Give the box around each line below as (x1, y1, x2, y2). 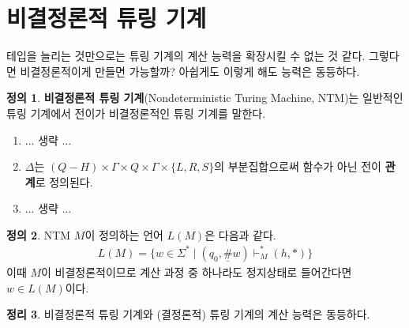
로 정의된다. (35, 173, 93, 190)
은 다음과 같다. (204, 226, 276, 243)
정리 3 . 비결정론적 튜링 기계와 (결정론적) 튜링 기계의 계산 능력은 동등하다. (6, 306, 370, 322)
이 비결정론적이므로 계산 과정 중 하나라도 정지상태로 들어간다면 (41, 264, 352, 280)
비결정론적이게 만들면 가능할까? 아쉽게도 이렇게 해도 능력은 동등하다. (20, 62, 360, 79)
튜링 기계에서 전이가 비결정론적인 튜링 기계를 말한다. (6, 104, 266, 121)
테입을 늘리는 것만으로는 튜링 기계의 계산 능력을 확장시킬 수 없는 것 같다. (6, 47, 366, 64)
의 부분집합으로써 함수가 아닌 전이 (214, 158, 382, 175)
